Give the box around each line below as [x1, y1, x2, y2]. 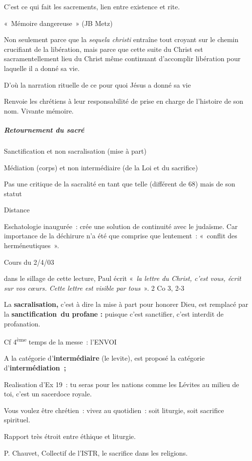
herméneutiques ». [4, 240, 59, 251]
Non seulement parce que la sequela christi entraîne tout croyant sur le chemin [4, 34, 239, 45]
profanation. [4, 318, 41, 328]
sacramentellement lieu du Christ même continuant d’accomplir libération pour [4, 53, 241, 64]
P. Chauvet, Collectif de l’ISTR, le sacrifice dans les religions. [4, 447, 188, 458]
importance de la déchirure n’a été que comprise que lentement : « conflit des [4, 230, 237, 241]
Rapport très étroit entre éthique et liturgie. [4, 431, 136, 441]
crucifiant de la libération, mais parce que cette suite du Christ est [4, 44, 203, 54]
